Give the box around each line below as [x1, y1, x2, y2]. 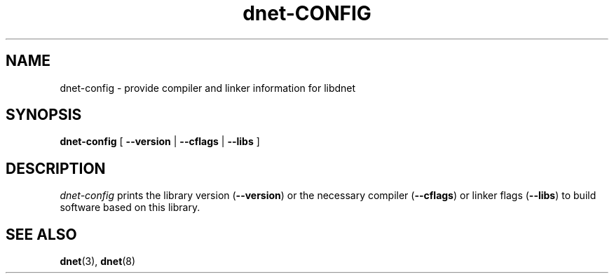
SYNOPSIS [6, 106, 82, 124]
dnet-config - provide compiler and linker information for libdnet [60, 81, 356, 94]
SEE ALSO [6, 225, 77, 243]
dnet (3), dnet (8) [60, 255, 136, 268]
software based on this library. [60, 201, 200, 214]
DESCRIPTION [6, 159, 106, 177]
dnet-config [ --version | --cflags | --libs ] [60, 135, 260, 148]
